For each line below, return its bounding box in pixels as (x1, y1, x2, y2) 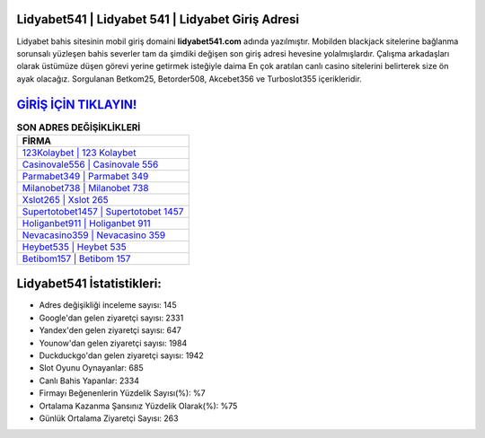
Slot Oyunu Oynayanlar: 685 (39, 363, 144, 373)
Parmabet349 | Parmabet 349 (22, 170, 149, 182)
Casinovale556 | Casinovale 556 (22, 158, 159, 171)
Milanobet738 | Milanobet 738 (22, 181, 149, 194)
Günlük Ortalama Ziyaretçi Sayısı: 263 (39, 413, 179, 424)
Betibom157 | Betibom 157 (22, 252, 131, 265)
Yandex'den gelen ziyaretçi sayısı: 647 (39, 325, 181, 336)
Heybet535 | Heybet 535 (22, 241, 127, 253)
